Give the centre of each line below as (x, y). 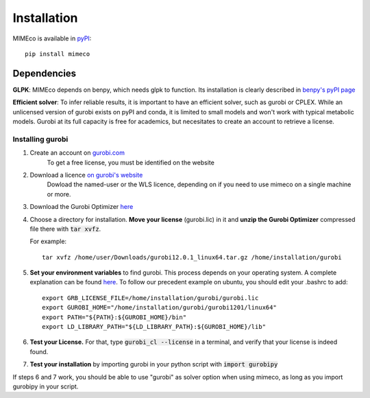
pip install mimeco (58, 54)
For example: (48, 241)
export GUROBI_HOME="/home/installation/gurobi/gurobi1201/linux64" (159, 308)
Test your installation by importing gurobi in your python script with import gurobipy (154, 364)
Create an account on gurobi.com (77, 153)
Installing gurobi (40, 139)
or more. (59, 194)
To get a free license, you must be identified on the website (131, 162)
